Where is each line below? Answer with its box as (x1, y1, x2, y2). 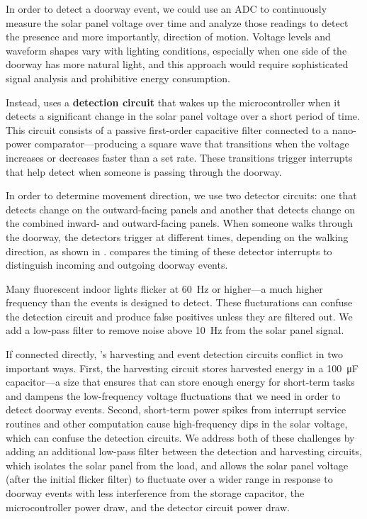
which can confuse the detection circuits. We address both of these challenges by (6, 430, 355, 445)
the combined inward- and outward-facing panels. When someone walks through (6, 216, 353, 230)
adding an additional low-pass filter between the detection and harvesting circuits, (6, 444, 362, 459)
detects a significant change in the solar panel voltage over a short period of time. (6, 108, 360, 123)
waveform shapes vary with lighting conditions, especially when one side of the (6, 43, 347, 57)
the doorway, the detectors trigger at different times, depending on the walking (6, 229, 349, 244)
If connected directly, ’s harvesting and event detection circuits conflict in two (6, 347, 343, 362)
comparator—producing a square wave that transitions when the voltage (34, 136, 349, 151)
